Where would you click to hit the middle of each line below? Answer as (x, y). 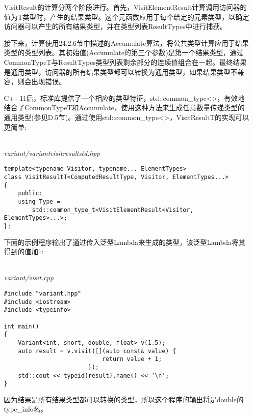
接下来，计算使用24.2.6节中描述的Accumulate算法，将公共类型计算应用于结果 (126, 43)
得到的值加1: (24, 252)
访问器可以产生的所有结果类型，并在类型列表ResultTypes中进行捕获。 (115, 26)
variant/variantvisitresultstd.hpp (52, 153)
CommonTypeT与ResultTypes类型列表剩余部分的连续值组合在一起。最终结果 (125, 62)
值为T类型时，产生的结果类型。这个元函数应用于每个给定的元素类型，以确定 (127, 16)
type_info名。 (26, 409)
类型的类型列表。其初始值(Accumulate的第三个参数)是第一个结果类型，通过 (124, 52)
